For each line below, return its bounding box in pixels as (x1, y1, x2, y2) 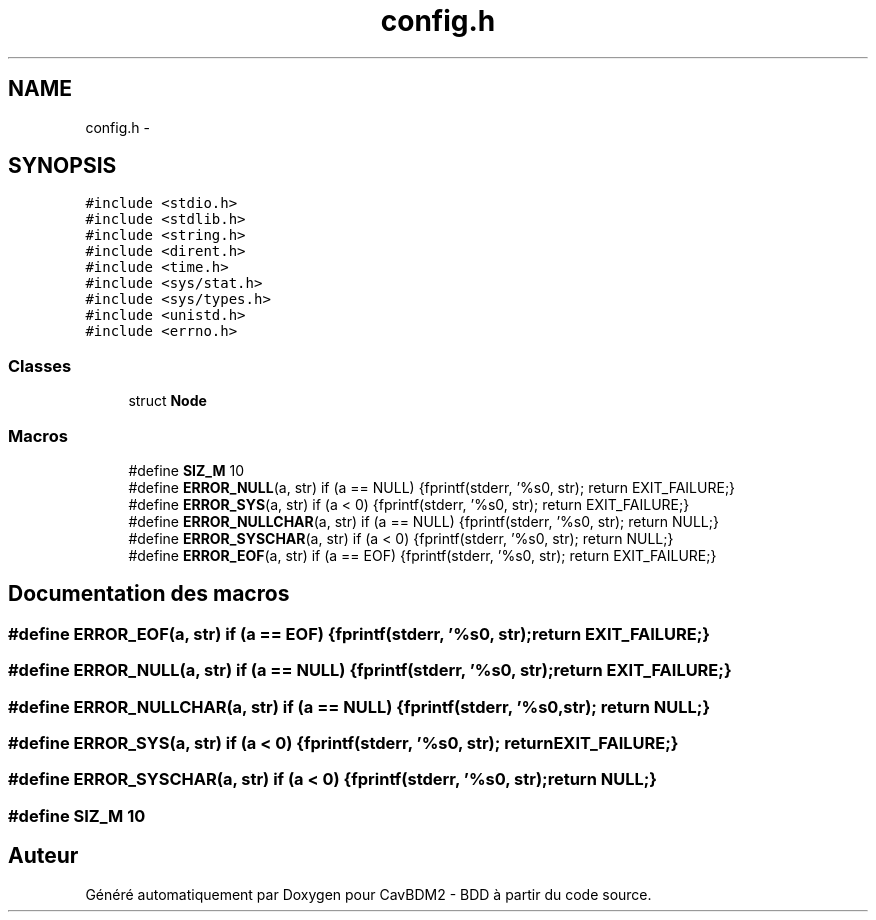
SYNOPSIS (8, 153, 117, 179)
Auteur (8, 843, 79, 869)
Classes (8, 355, 72, 376)
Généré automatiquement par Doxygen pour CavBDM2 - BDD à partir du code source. (85, 885, 652, 903)
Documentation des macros (8, 581, 290, 607)
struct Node (128, 392, 207, 410)
